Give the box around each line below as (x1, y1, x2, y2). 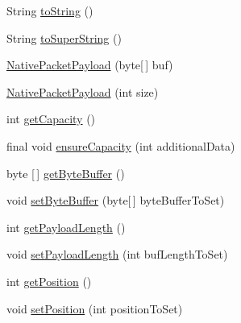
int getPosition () (6, 272, 92, 289)
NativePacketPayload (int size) (6, 83, 159, 100)
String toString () (6, 2, 93, 19)
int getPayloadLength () (6, 218, 126, 235)
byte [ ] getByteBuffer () (6, 164, 125, 181)
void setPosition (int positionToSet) (6, 300, 183, 317)
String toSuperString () (6, 29, 122, 46)
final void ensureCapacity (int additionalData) (6, 137, 235, 154)
